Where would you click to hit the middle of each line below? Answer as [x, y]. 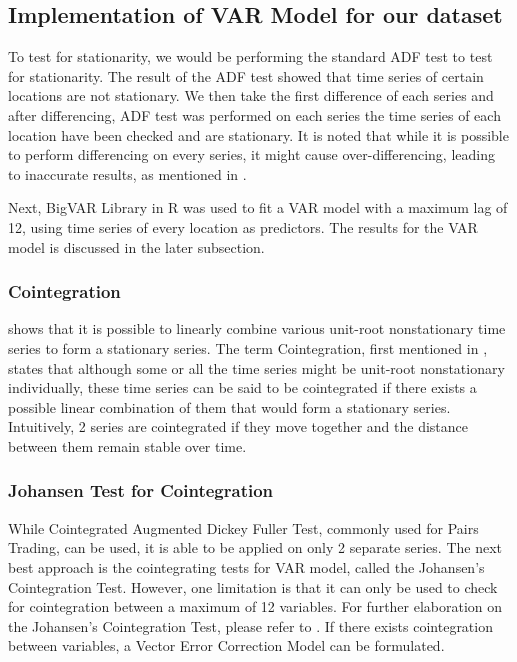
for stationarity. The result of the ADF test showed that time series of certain [246, 75]
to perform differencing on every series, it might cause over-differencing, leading [251, 154]
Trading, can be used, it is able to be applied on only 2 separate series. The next [255, 547]
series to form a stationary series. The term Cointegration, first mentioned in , [248, 347]
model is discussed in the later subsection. [136, 246]
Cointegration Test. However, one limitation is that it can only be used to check [253, 586]
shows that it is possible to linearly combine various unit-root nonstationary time [257, 328]
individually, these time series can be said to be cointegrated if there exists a [242, 387]
